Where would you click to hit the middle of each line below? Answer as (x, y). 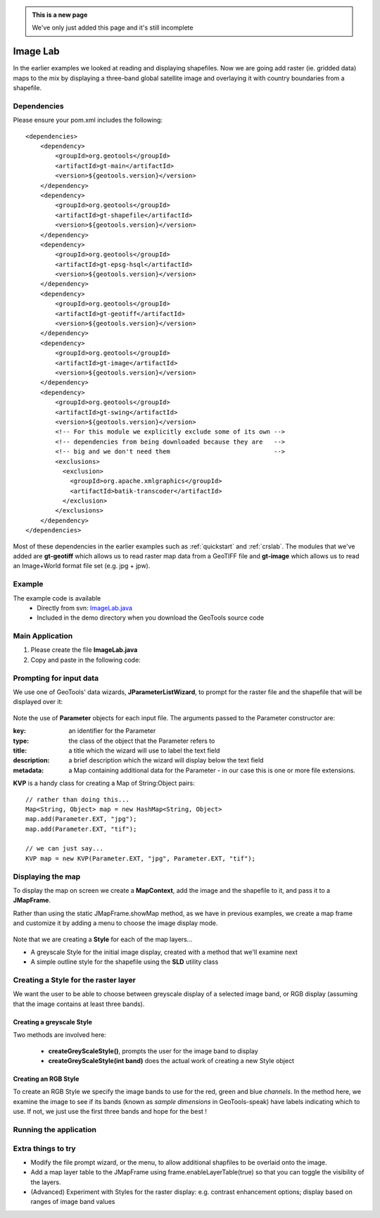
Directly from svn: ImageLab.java (85, 608)
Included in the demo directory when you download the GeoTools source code (150, 618)
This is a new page (60, 15)
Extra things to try (45, 1148)
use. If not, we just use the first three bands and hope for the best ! (110, 1112)
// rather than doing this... (78, 799)
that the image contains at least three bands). (79, 1004)
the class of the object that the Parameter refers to (142, 741)
